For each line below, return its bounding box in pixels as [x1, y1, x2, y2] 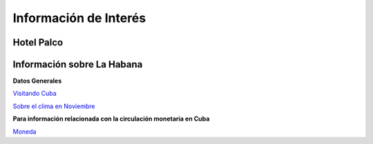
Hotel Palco [12, 37, 64, 48]
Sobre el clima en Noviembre [12, 102, 95, 110]
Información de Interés [12, 10, 146, 25]
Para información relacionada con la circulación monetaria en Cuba [12, 114, 210, 123]
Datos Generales [12, 76, 62, 85]
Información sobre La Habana [12, 59, 143, 70]
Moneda [12, 127, 37, 136]
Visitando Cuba [12, 90, 57, 98]
